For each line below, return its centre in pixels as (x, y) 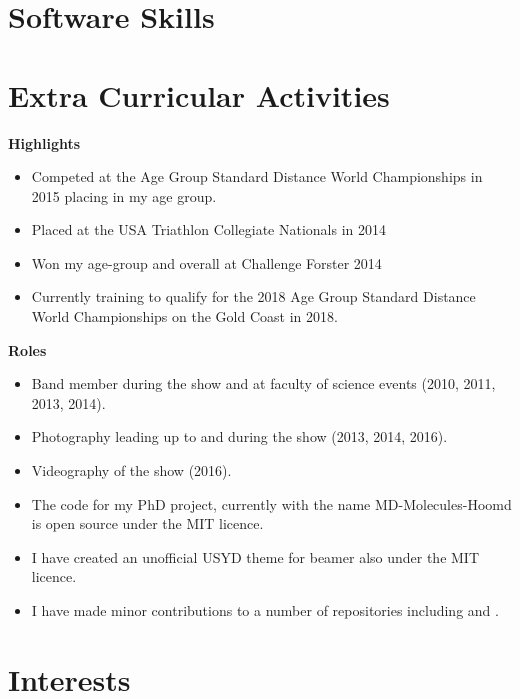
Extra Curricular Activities (199, 94)
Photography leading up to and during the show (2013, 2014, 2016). (239, 436)
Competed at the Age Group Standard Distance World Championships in (257, 176)
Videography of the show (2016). (131, 470)
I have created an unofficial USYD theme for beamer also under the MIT (255, 556)
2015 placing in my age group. (124, 195)
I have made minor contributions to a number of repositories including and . (265, 610)
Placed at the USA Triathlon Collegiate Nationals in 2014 (209, 229)
